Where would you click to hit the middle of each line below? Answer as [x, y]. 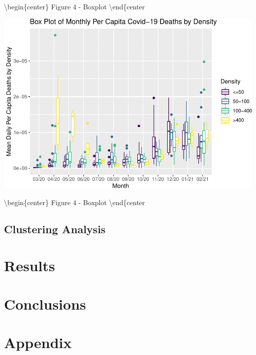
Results [30, 265]
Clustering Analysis [55, 229]
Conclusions [45, 303]
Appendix [38, 342]
